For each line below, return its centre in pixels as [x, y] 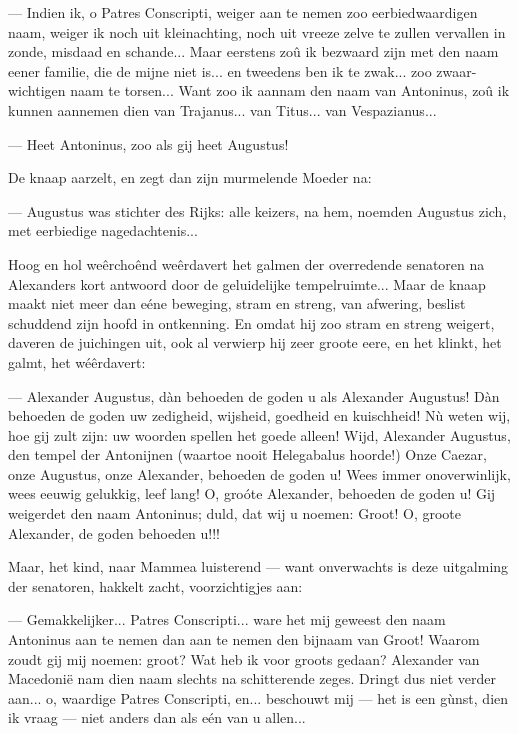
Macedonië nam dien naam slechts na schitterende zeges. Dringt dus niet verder [252, 678]
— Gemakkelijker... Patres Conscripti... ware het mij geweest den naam [227, 619]
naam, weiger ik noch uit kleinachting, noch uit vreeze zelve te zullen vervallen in [257, 31]
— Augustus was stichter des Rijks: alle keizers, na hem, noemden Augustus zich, [257, 210]
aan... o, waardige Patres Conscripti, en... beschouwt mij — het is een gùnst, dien [258, 697]
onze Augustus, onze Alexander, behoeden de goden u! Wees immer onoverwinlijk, [259, 473]
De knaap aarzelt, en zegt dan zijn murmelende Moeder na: [190, 177]
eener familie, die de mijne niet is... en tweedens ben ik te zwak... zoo [220, 70]
